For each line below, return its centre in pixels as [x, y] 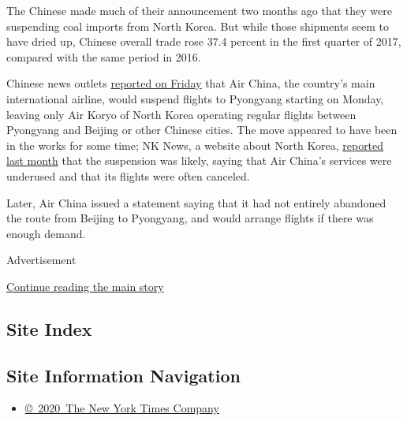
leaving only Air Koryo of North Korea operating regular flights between [181, 114]
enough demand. [46, 233]
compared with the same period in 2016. [104, 56]
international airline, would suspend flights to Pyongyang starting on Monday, [195, 98]
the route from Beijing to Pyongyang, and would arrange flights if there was [190, 218]
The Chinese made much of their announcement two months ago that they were [200, 10]
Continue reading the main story [85, 286]
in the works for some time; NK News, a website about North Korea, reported [195, 145]
